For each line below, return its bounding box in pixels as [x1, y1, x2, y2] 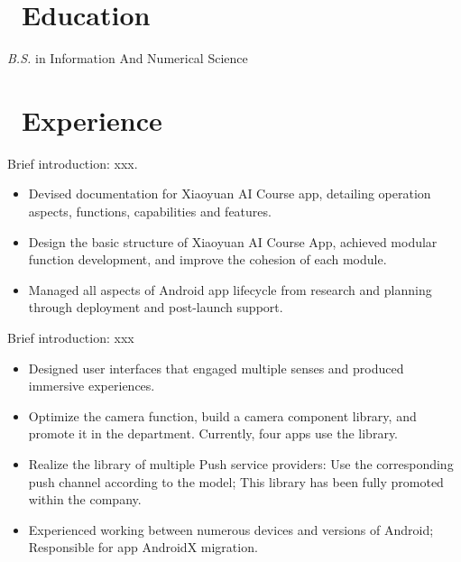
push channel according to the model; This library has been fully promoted [28, 472, 444, 491]
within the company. [28, 490, 142, 509]
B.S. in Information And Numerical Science [7, 49, 248, 68]
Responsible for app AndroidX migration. [28, 538, 258, 557]
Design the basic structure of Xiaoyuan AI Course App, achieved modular [28, 232, 438, 251]
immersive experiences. [28, 376, 155, 395]
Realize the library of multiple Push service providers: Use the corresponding [28, 454, 454, 473]
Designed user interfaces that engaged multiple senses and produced [28, 358, 404, 377]
